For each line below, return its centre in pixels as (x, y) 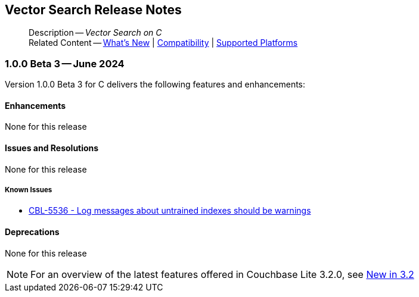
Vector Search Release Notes (93, 10)
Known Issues (29, 190)
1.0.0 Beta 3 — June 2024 (65, 63)
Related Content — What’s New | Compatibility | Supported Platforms (163, 43)
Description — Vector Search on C (95, 33)
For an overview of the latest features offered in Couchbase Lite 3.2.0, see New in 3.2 (222, 274)
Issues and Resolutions (52, 148)
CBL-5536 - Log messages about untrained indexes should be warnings (170, 211)
